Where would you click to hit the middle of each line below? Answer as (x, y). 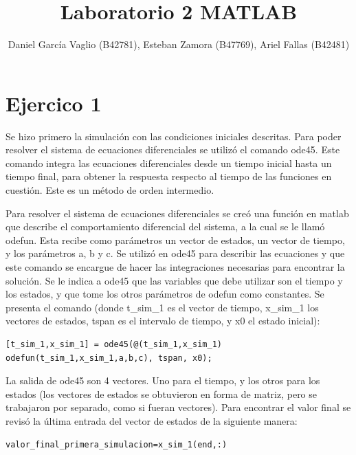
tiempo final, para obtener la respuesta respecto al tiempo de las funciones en (169, 176)
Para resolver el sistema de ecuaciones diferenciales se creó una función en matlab (177, 213)
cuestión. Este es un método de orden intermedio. (110, 190)
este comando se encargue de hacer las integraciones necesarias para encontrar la (175, 267)
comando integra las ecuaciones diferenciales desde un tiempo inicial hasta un (169, 163)
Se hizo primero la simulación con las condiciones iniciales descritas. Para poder (174, 136)
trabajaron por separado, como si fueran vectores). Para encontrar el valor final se (178, 407)
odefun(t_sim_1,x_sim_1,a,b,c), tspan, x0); (109, 358)
